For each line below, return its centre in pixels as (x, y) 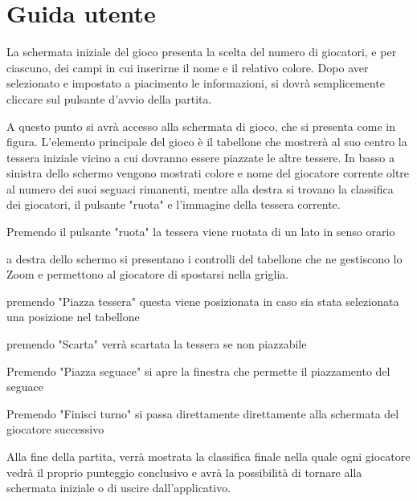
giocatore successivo (55, 429)
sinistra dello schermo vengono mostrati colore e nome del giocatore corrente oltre (208, 173)
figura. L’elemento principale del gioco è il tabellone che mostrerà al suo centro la (207, 142)
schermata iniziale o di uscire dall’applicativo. (119, 488)
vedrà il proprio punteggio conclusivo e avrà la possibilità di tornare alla (184, 472)
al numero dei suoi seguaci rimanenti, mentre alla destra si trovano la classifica (200, 188)
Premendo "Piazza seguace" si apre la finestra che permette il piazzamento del (198, 371)
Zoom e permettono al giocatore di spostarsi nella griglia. (148, 274)
